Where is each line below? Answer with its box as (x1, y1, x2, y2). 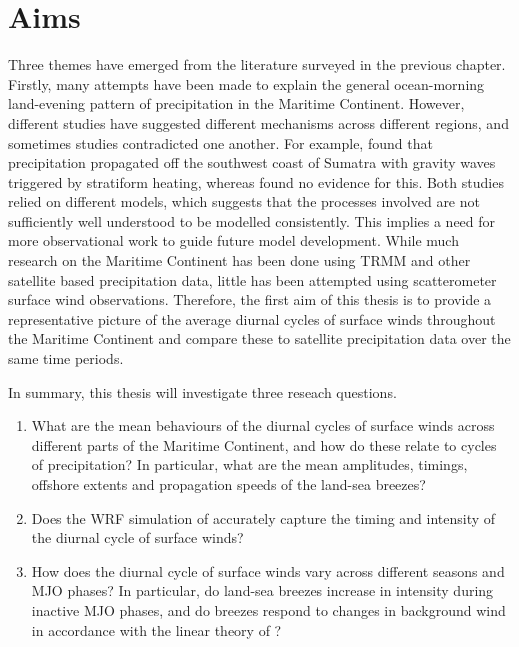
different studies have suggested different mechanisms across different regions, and (8, 112, 509, 133)
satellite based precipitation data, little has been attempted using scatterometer (8, 269, 497, 290)
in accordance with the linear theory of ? (31, 619, 282, 640)
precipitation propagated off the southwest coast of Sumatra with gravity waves (8, 152, 496, 173)
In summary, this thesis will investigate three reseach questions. (8, 381, 397, 402)
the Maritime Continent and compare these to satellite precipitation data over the (8, 328, 511, 349)
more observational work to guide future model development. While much (8, 230, 459, 251)
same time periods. (8, 348, 124, 369)
